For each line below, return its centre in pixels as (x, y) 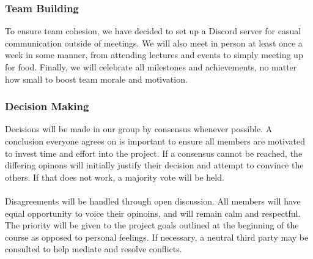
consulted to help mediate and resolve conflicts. (94, 249)
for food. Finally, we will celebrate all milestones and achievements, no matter (151, 67)
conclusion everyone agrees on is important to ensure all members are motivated (155, 141)
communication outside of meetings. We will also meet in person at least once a (154, 43)
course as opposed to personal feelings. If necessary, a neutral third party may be (157, 237)
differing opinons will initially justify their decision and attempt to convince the (154, 165)
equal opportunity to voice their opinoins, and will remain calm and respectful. (153, 213)
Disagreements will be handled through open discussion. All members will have (153, 201)
